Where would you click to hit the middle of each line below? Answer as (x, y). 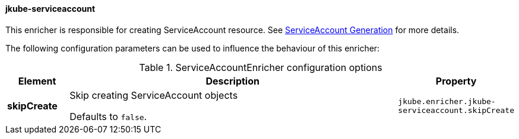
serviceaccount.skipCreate (456, 110)
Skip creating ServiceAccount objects (154, 95)
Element (37, 81)
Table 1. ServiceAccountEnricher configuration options (261, 67)
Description (232, 81)
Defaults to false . (108, 116)
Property (456, 81)
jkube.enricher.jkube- (447, 101)
